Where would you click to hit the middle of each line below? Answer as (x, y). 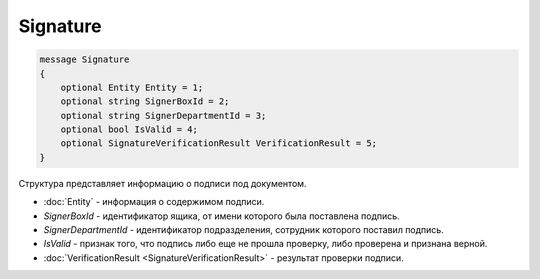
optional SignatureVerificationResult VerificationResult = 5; (219, 143)
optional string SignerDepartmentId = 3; (163, 115)
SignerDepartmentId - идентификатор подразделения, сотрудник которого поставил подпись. (243, 230)
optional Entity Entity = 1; (132, 87)
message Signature (84, 59)
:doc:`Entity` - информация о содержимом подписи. (154, 202)
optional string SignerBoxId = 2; (145, 101)
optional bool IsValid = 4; (129, 129)
